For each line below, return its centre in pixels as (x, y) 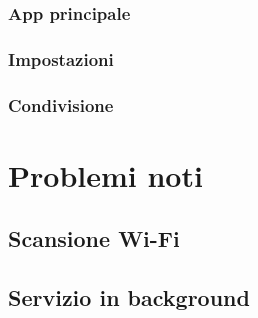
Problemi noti (105, 174)
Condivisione (61, 104)
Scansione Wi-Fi (94, 238)
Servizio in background (129, 297)
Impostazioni (61, 58)
